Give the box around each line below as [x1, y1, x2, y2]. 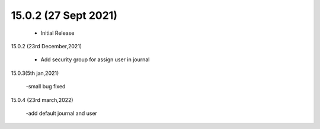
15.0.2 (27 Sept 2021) [11, 9, 118, 22]
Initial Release [40, 29, 75, 37]
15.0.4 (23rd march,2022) [11, 96, 73, 103]
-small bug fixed [25, 83, 66, 90]
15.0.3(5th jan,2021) [11, 70, 59, 77]
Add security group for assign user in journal [40, 56, 150, 63]
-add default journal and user [25, 110, 98, 117]
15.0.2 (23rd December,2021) [11, 42, 82, 49]
